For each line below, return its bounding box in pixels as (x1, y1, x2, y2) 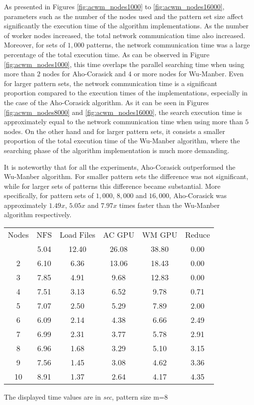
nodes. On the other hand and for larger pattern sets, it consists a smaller (4, 126, 225, 136)
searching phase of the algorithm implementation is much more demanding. (4, 145, 230, 155)
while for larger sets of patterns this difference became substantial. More (4, 180, 221, 191)
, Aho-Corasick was (169, 190, 227, 201)
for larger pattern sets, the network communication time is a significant (4, 78, 217, 88)
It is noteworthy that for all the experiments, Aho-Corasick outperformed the (4, 161, 235, 172)
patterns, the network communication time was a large (86, 40, 250, 50)
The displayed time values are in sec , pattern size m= (4, 392, 165, 402)
